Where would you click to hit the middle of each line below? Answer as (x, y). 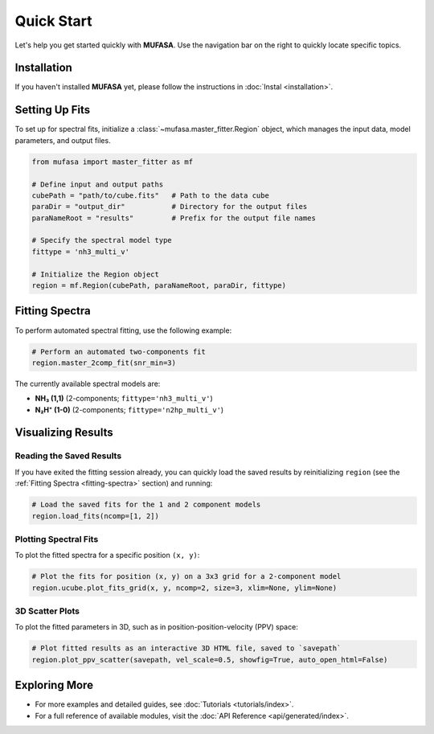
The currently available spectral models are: (88, 383)
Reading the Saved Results (68, 456)
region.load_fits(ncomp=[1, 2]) (96, 516)
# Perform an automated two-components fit (119, 351)
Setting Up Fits (53, 110)
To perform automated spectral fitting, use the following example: (123, 330)
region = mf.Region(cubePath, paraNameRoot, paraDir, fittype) (159, 286)
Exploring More (54, 685)
